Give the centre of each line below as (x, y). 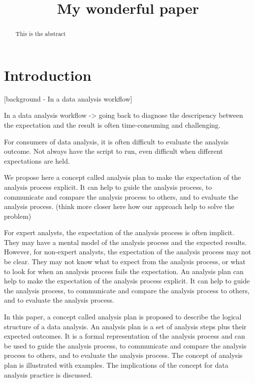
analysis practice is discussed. (48, 374)
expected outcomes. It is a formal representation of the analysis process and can (125, 336)
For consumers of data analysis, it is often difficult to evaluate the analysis (116, 141)
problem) (18, 216)
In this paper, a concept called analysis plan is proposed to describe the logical (123, 317)
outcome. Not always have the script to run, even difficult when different (113, 151)
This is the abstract (41, 34)
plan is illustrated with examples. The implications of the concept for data (116, 365)
